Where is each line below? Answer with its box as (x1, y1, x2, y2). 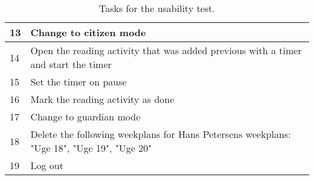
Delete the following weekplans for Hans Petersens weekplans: (30, 127, 291, 141)
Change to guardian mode (30, 110, 141, 123)
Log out (30, 158, 63, 172)
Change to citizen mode (30, 25, 146, 39)
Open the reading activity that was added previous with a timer (30, 43, 302, 57)
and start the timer (30, 57, 112, 71)
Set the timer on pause (30, 75, 127, 88)
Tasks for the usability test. (99, 1, 215, 15)
